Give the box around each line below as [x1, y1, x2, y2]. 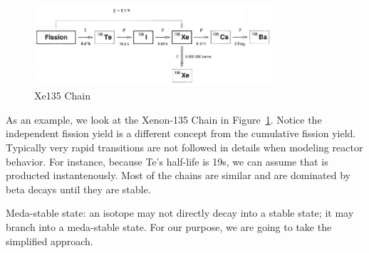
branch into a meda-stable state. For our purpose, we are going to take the [6, 220, 332, 235]
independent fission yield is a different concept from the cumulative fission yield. [6, 126, 356, 141]
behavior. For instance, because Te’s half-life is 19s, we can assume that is [6, 154, 328, 168]
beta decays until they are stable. [6, 181, 151, 196]
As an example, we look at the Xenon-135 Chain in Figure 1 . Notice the [6, 112, 322, 126]
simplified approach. [6, 233, 93, 248]
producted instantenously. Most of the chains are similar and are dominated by [6, 168, 350, 183]
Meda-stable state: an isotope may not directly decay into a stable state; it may [6, 205, 354, 220]
